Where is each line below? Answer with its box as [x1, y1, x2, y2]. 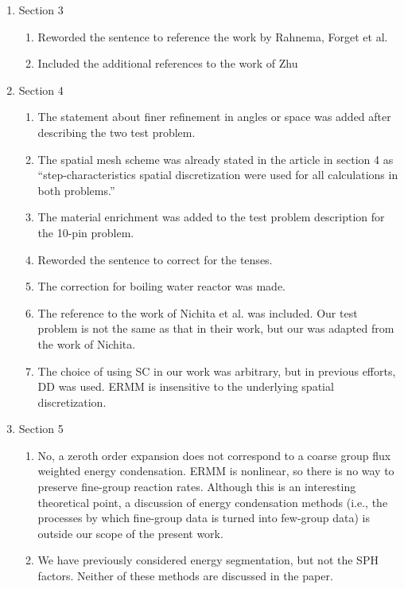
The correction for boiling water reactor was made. [37, 278, 286, 294]
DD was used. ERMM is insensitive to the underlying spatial [37, 378, 334, 395]
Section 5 [18, 420, 64, 437]
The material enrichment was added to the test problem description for [37, 209, 385, 225]
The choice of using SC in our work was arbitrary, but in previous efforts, [37, 362, 396, 379]
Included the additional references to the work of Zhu [37, 55, 298, 72]
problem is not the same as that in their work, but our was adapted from [37, 320, 394, 337]
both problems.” [37, 181, 115, 198]
